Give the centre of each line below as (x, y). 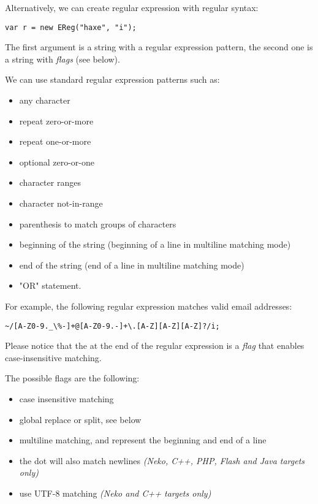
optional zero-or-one (57, 162)
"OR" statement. (50, 285)
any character (45, 100)
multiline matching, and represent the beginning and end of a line (143, 440)
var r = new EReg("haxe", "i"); (71, 27)
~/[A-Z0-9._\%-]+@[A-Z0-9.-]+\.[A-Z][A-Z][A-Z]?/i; (112, 326)
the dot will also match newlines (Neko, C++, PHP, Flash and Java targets (162, 460)
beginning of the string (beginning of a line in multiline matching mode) (155, 244)
